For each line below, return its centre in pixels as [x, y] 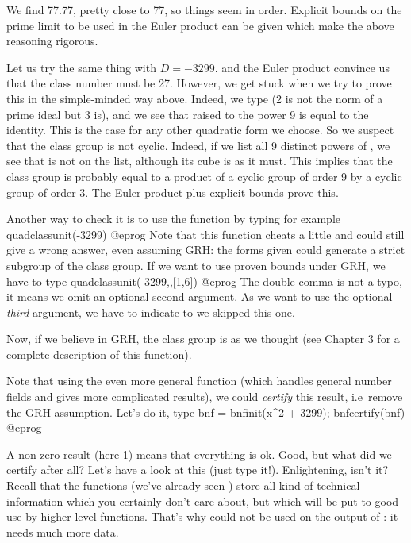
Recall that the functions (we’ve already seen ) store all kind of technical [183, 485]
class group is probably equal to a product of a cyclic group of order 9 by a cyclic [204, 176]
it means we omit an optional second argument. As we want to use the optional [200, 297]
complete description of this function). [99, 354]
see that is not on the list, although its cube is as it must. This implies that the [200, 161]
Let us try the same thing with [81, 67]
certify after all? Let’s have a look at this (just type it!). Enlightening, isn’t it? [198, 470]
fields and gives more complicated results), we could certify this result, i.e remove [205, 397]
